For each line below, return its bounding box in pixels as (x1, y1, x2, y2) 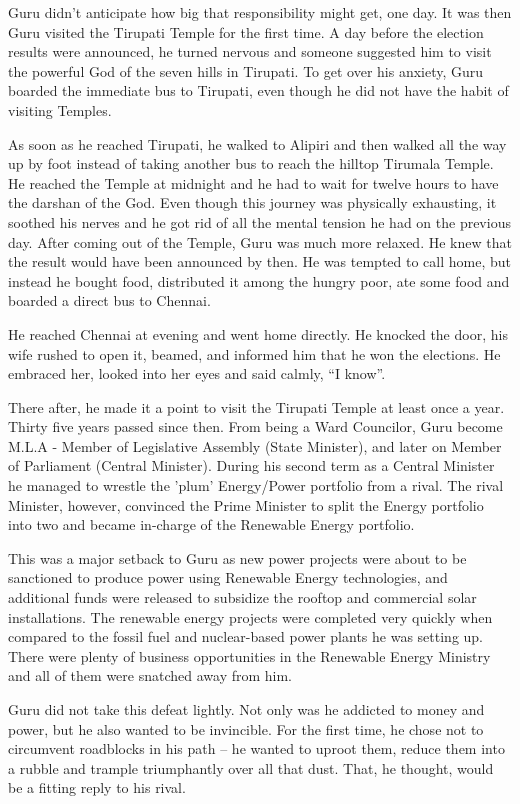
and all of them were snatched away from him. (8, 665, 293, 686)
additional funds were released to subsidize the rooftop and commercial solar (8, 587, 477, 608)
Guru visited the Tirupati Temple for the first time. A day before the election (8, 21, 484, 42)
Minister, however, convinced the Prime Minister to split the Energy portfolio (8, 494, 484, 515)
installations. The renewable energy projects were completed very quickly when (8, 606, 493, 627)
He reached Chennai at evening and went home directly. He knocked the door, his (8, 323, 508, 344)
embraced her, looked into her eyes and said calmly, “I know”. (8, 363, 386, 384)
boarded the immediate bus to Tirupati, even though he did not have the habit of (8, 80, 509, 101)
